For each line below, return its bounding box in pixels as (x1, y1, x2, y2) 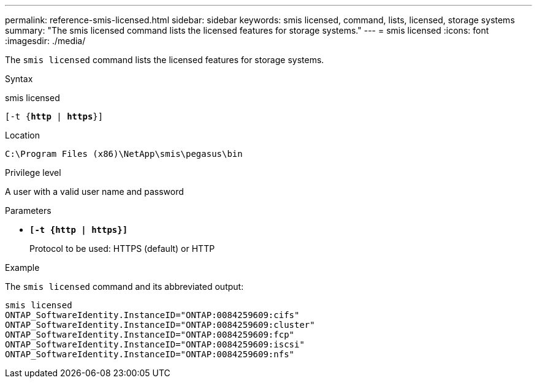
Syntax (5, 74, 33, 84)
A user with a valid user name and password (5, 186, 184, 197)
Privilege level (5, 167, 61, 178)
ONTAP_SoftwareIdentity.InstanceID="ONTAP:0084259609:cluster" (5, 320, 315, 330)
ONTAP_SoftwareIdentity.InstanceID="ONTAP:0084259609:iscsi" (5, 339, 305, 349)
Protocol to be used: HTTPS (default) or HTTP (29, 243, 215, 254)
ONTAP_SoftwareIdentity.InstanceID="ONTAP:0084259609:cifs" (5, 310, 300, 320)
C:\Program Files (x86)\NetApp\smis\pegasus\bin (5, 149, 243, 159)
